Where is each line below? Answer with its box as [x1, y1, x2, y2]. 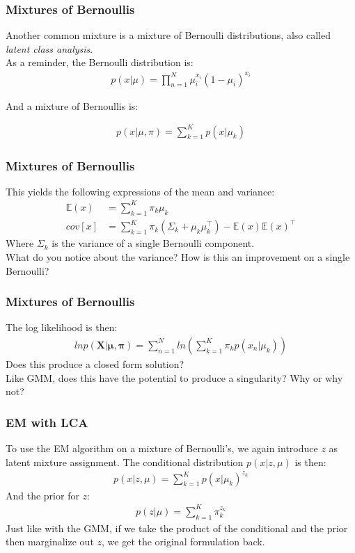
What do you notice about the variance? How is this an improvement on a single [6, 249, 350, 264]
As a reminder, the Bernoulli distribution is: [6, 55, 194, 70]
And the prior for [6, 488, 79, 502]
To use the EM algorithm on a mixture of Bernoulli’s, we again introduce [6, 440, 318, 455]
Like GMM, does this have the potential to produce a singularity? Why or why [6, 370, 343, 385]
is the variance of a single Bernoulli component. [52, 236, 255, 250]
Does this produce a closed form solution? [6, 356, 184, 371]
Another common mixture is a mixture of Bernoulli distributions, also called [6, 28, 331, 42]
